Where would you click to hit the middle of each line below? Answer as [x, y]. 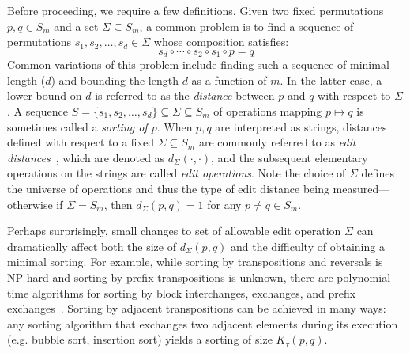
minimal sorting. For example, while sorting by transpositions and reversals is [195, 262]
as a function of [229, 80]
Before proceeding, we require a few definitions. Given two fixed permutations [196, 10]
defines [378, 173]
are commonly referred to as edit [277, 142]
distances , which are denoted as [86, 157]
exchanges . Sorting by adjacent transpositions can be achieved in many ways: [197, 308]
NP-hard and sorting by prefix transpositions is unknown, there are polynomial [199, 277]
